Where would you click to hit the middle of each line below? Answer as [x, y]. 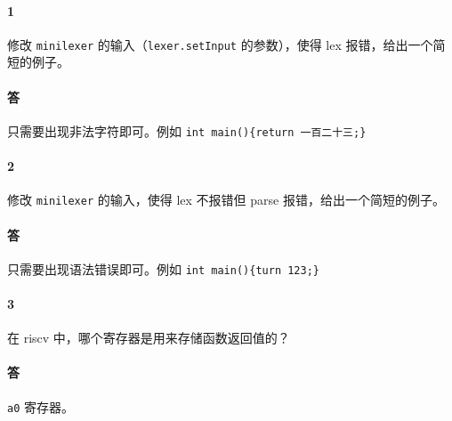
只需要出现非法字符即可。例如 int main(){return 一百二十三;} [187, 130]
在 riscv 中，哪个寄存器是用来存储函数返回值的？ [149, 338]
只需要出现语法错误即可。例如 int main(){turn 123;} [164, 268]
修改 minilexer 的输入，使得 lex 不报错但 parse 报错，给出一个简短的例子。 [226, 200]
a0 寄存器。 [40, 406]
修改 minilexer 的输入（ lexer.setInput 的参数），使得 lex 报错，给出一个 [220, 44]
